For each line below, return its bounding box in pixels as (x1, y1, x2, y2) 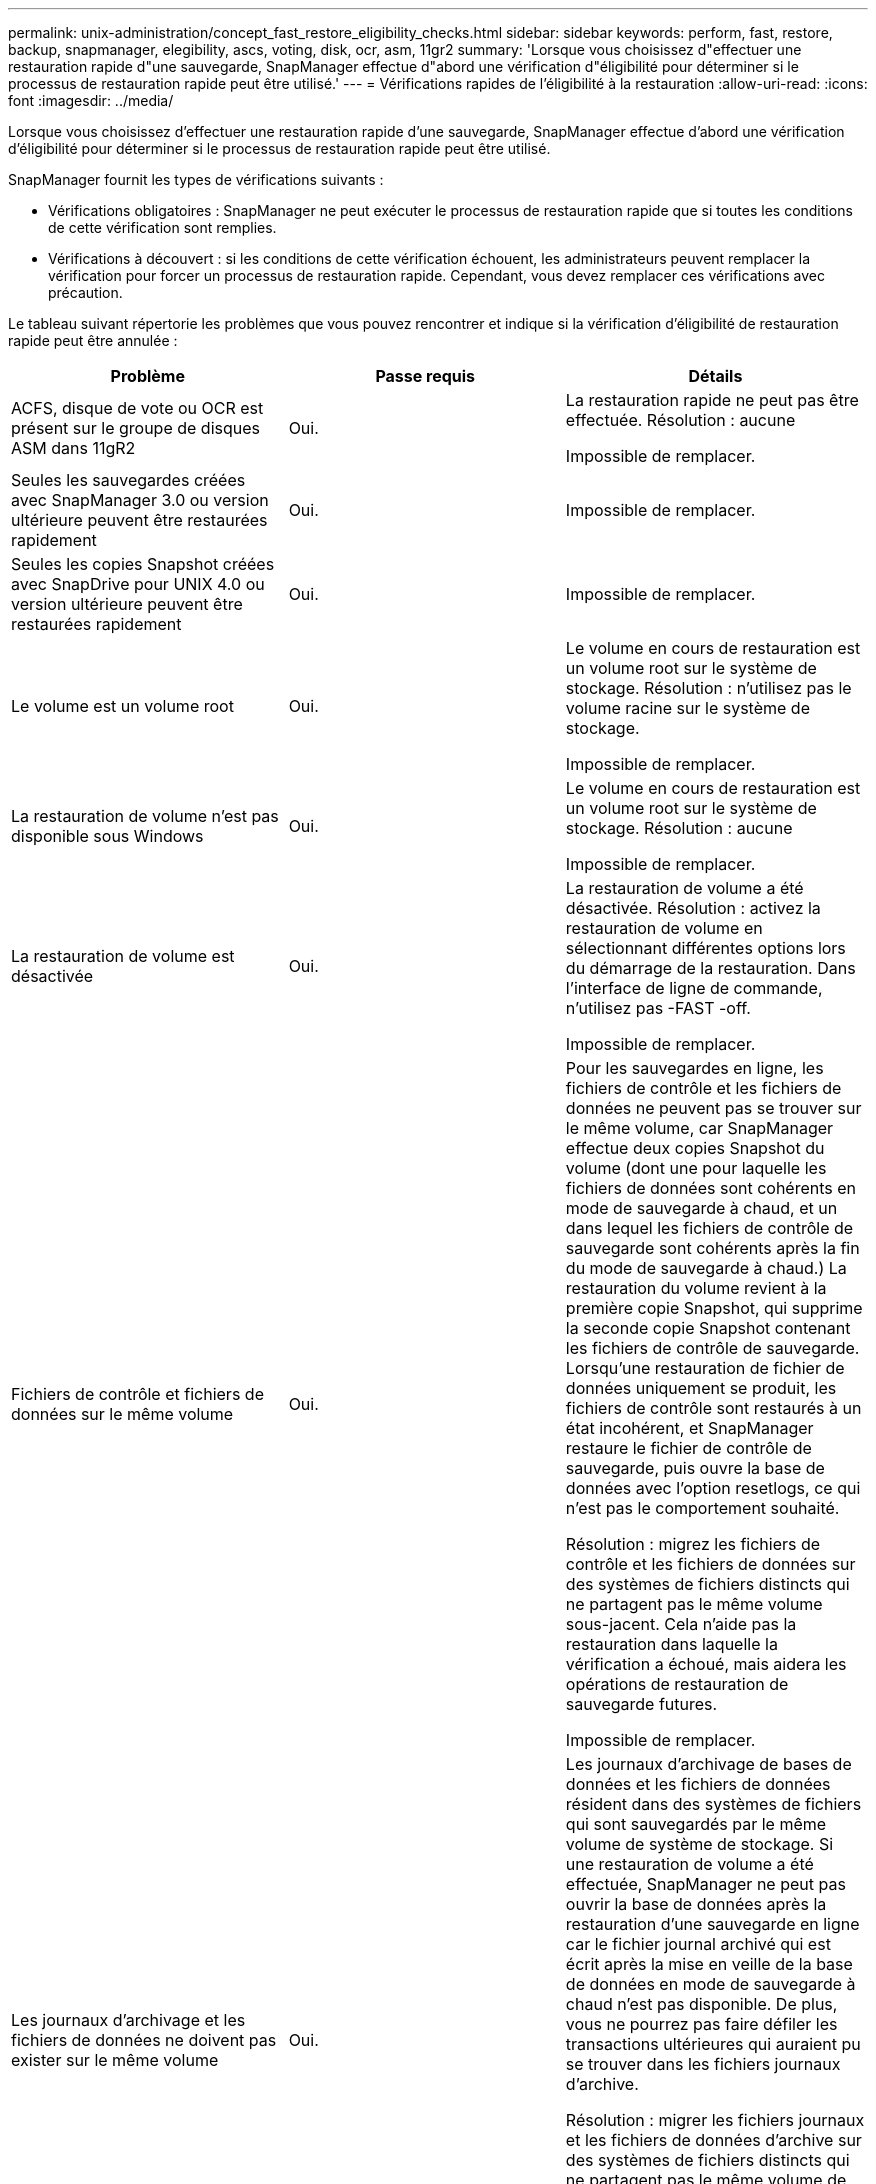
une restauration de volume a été (565, 1854, 814, 1874)
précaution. (48, 284, 123, 301)
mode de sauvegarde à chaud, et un (565, 1198, 838, 1218)
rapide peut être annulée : (8, 332, 178, 349)
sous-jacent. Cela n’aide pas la (565, 1614, 797, 1634)
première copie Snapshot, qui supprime (565, 1298, 863, 1318)
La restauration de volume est (11, 946, 235, 966)
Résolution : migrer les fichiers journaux (565, 2110, 865, 2130)
